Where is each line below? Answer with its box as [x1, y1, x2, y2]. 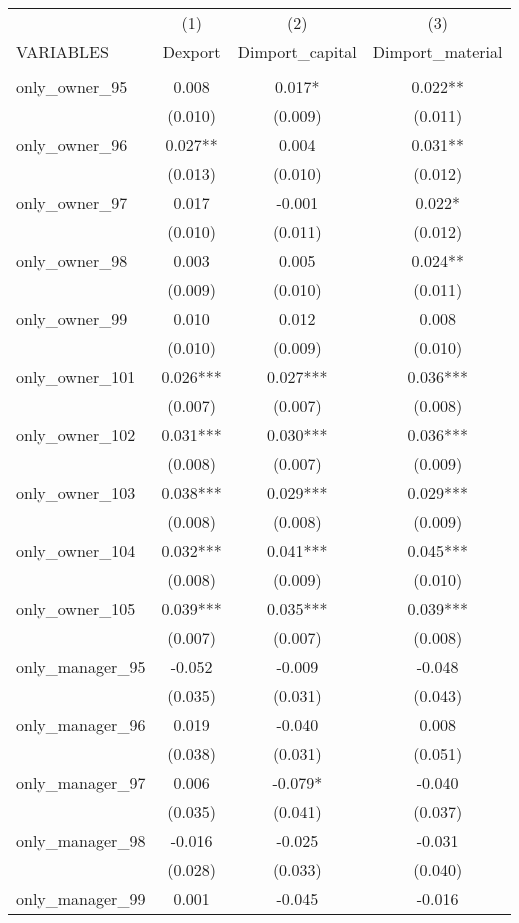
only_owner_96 [16, 133, 128, 156]
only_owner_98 [16, 249, 128, 272]
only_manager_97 [16, 771, 146, 794]
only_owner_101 [16, 365, 136, 388]
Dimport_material [372, 40, 503, 63]
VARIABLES [16, 40, 109, 63]
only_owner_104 [16, 539, 136, 562]
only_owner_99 [16, 307, 128, 330]
